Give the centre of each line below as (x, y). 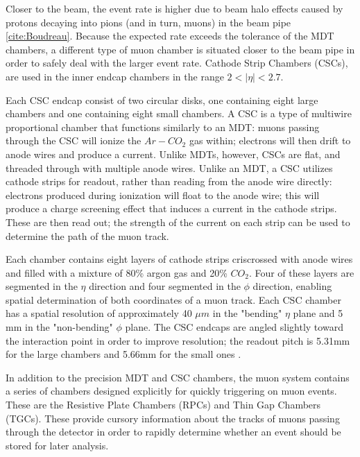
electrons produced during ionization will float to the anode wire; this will (163, 195)
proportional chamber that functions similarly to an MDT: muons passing (163, 127)
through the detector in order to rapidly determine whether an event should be (173, 432)
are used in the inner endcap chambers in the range (115, 76)
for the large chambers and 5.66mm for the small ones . (123, 354)
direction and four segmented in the (165, 286)
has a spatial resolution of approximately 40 (99, 313)
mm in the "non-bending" (59, 327)
